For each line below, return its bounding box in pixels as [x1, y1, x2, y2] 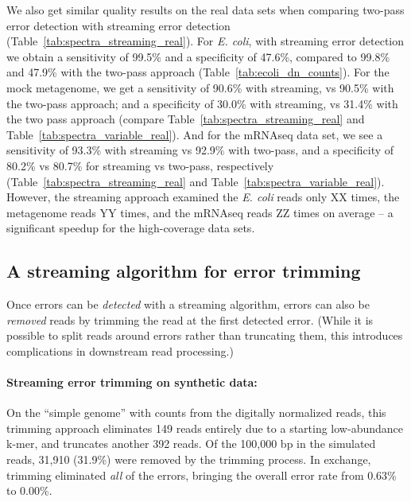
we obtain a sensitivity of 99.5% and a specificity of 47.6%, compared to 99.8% [6, 48, 390, 64]
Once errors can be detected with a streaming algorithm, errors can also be [6, 296, 370, 313]
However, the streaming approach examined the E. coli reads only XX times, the [6, 189, 400, 205]
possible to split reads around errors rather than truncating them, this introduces [6, 327, 403, 344]
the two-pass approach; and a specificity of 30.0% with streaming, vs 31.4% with [6, 95, 398, 111]
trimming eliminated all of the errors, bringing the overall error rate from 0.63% [6, 466, 397, 483]
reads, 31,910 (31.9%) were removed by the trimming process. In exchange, [6, 451, 371, 468]
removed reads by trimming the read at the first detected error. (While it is [6, 311, 374, 328]
